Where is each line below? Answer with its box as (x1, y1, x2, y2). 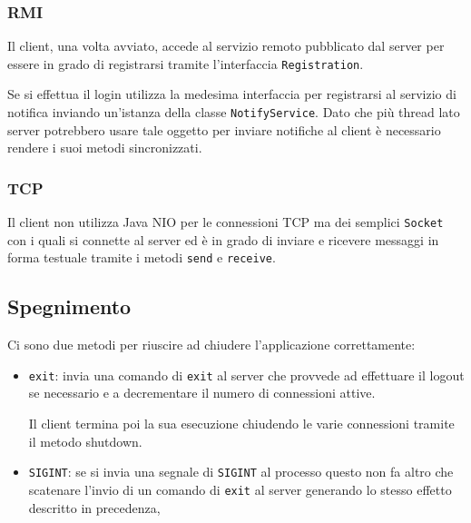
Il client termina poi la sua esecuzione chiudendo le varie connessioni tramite (28, 414, 455, 433)
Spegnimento (7, 292, 132, 321)
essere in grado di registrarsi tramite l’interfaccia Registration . (7, 54, 364, 73)
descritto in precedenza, (28, 498, 161, 517)
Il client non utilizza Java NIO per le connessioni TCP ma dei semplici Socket (7, 212, 444, 232)
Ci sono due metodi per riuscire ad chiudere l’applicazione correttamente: (7, 335, 416, 354)
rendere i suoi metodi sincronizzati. (7, 138, 202, 157)
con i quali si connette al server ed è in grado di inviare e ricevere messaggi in (7, 230, 439, 249)
